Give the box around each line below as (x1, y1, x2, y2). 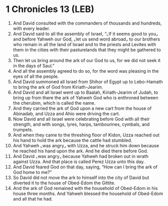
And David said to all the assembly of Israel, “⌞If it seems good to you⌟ (13, 31, 158, 37)
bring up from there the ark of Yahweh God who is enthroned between (13, 94, 158, 101)
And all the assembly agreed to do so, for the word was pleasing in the (13, 68, 159, 74)
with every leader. (13, 25, 51, 31)
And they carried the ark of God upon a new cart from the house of (13, 105, 152, 111)
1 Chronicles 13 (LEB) (6, 4, 95, 15)
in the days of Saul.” (13, 63, 55, 69)
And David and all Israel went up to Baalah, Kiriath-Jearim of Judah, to (13, 89, 158, 95)
